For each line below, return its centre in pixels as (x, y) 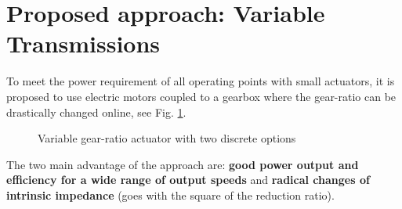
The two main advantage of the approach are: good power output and (183, 164)
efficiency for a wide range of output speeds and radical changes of (188, 180)
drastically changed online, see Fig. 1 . (96, 112)
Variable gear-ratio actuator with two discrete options (167, 138)
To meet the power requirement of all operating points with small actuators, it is (201, 81)
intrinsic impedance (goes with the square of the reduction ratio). (170, 195)
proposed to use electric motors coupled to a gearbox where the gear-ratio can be (201, 96)
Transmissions (83, 43)
